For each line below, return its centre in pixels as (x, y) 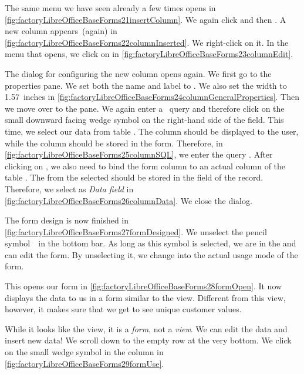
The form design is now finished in (67, 220)
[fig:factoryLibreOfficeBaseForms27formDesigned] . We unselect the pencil (136, 231)
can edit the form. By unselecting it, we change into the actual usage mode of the (151, 254)
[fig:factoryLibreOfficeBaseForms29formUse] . (85, 363)
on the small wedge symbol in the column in (84, 352)
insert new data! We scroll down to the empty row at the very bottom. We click (148, 340)
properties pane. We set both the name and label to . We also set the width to (146, 85)
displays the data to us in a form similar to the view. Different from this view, (145, 297)
